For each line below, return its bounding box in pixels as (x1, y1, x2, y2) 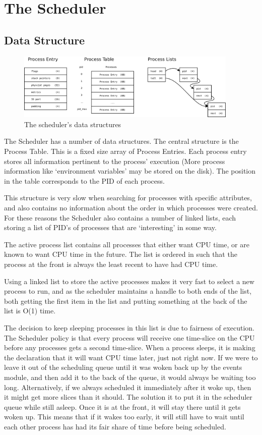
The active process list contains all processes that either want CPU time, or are (4, 239, 249, 249)
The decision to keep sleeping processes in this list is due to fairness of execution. (4, 322, 255, 333)
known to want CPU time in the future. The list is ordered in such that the (4, 249, 237, 259)
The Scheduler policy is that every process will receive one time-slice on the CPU (4, 332, 255, 343)
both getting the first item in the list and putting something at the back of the (4, 295, 247, 306)
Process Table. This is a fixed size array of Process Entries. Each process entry (4, 146, 247, 156)
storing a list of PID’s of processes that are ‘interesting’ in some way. (4, 222, 217, 233)
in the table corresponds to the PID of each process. (4, 175, 165, 186)
